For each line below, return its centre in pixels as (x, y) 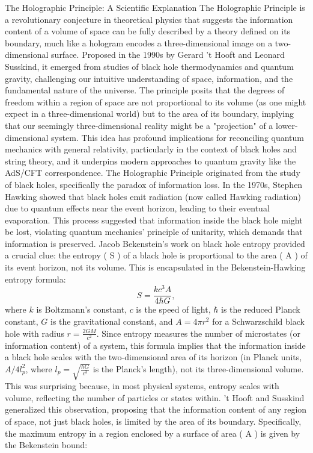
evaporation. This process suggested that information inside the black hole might (154, 220)
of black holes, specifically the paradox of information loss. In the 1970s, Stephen (154, 184)
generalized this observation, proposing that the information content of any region (156, 409)
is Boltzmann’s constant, (81, 309)
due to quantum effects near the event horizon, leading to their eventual (137, 208)
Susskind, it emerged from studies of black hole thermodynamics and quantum (149, 66)
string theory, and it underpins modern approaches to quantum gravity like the (150, 161)
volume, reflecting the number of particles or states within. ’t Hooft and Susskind (155, 397)
